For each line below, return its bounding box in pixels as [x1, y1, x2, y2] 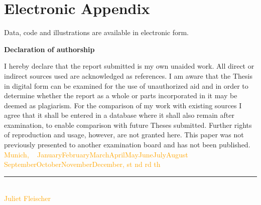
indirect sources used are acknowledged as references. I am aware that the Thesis [4, 70, 252, 81]
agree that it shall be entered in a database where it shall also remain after [4, 110, 234, 120]
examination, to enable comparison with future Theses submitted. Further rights [4, 119, 252, 130]
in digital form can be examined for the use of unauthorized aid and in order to [4, 80, 248, 91]
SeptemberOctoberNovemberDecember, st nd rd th [4, 159, 161, 169]
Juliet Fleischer [4, 193, 51, 203]
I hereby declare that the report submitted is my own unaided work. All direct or [4, 61, 254, 71]
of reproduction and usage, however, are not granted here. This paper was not [4, 129, 244, 140]
